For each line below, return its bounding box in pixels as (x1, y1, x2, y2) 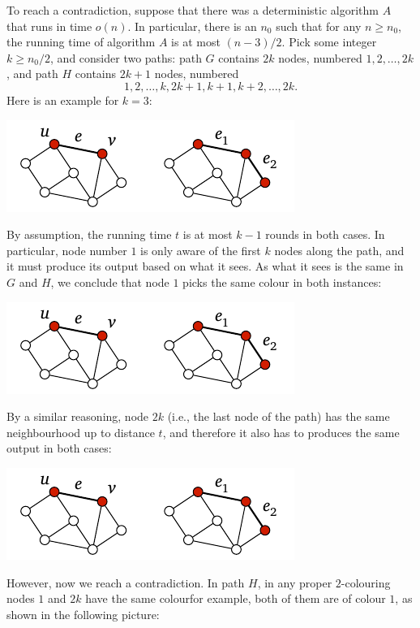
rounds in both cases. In (265, 226, 385, 243)
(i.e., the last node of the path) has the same (167, 408, 390, 425)
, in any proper (257, 574, 332, 591)
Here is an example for (6, 91, 119, 108)
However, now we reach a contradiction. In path (6, 574, 245, 591)
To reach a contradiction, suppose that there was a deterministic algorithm (6, 2, 379, 18)
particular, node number (6, 241, 127, 258)
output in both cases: (6, 440, 112, 457)
